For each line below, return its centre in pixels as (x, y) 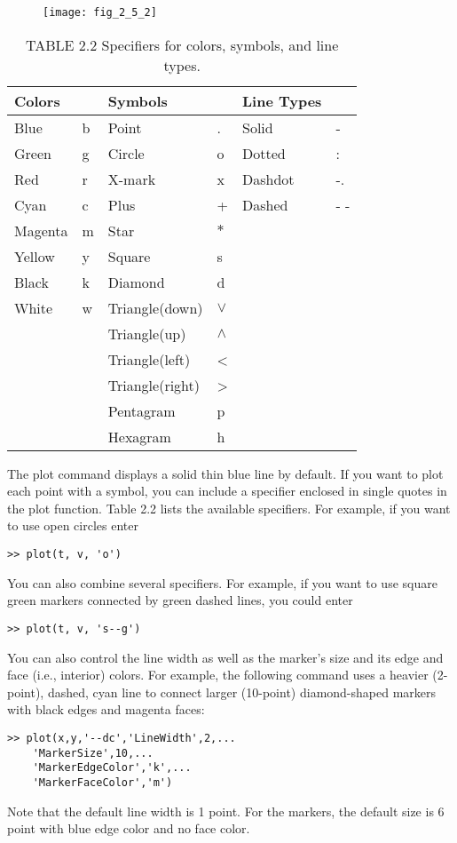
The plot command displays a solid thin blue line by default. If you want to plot (225, 473)
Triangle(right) (154, 385)
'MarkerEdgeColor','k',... (112, 768)
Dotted (264, 153)
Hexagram (139, 436)
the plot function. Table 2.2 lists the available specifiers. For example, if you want (229, 508)
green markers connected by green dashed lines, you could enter (180, 600)
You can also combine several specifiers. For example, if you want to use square (222, 582)
